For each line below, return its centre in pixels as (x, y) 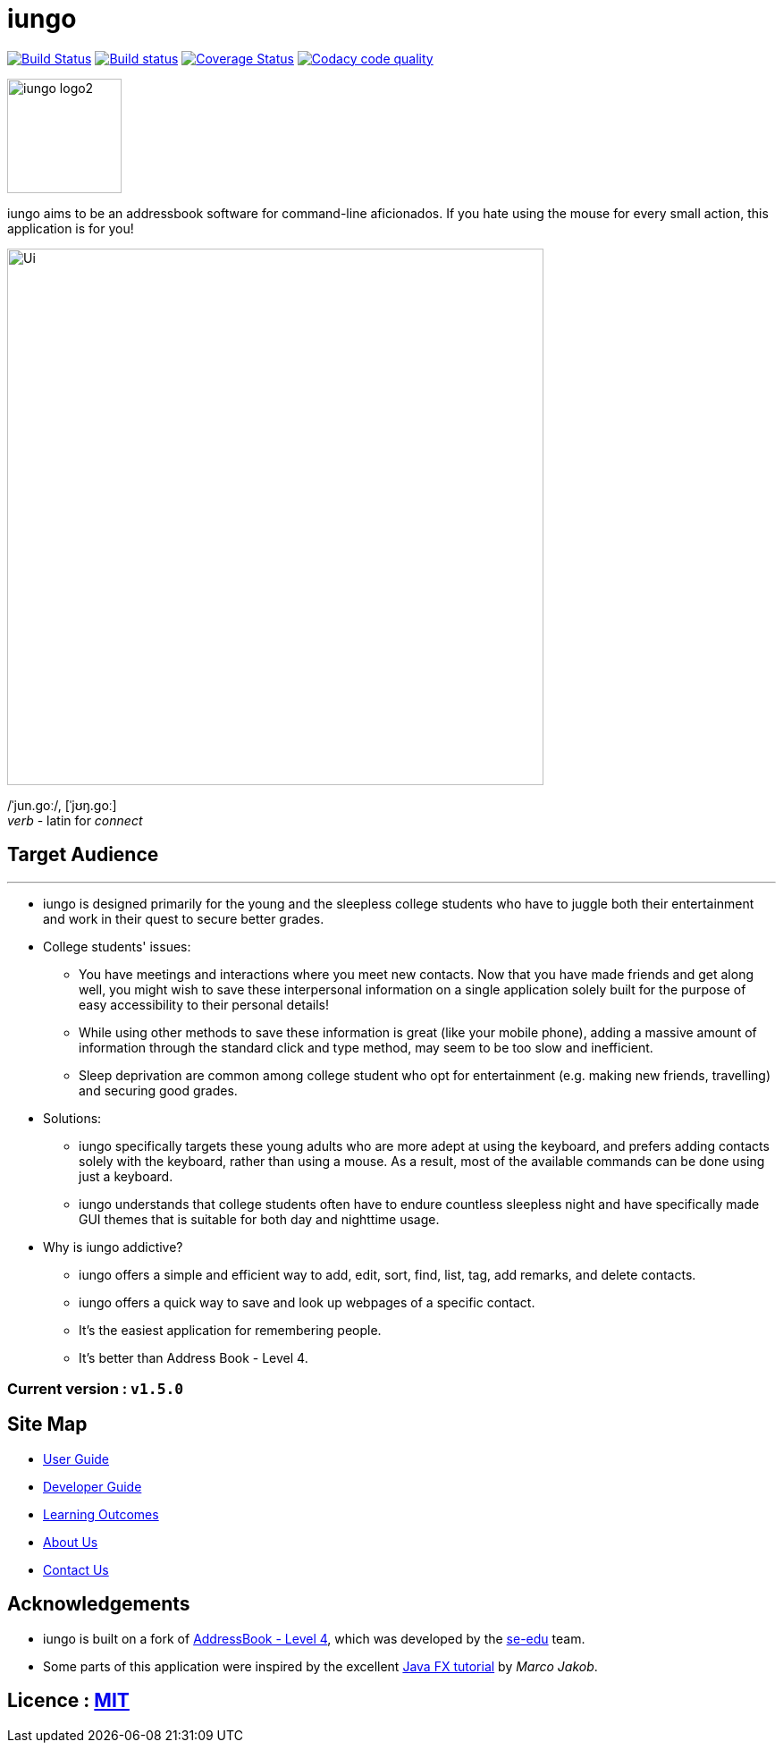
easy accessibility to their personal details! (204, 1004)
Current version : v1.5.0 (96, 1388)
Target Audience (83, 855)
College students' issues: (117, 946)
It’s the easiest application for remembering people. (230, 1330)
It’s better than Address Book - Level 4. (194, 1357)
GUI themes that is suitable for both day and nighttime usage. (259, 1219)
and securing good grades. (158, 1090)
